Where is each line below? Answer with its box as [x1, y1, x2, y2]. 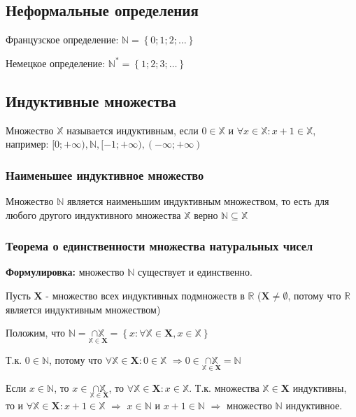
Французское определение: [6, 32, 119, 47]
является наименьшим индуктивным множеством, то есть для [66, 194, 329, 208]
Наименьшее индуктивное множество [6, 166, 204, 183]
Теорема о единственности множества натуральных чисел [6, 237, 313, 255]
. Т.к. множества [189, 380, 259, 395]
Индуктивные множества [6, 90, 176, 111]
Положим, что [6, 325, 66, 340]
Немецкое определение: [6, 55, 106, 70]
